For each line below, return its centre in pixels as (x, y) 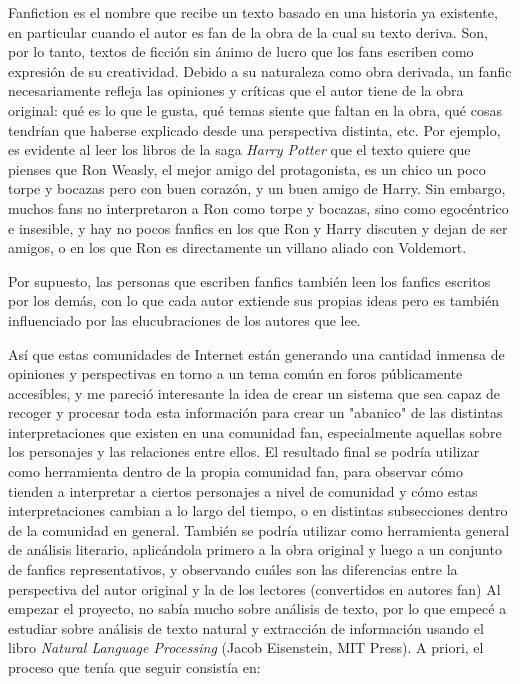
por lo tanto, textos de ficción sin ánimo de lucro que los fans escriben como (241, 51)
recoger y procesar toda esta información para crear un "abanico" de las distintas (255, 412)
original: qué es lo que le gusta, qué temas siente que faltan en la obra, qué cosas (255, 109)
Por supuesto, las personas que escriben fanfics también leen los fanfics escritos (249, 280)
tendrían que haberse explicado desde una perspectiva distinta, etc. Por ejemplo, (254, 129)
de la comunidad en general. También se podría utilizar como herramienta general (259, 529)
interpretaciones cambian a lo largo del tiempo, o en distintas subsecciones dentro (258, 510)
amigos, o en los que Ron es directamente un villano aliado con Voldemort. (237, 247)
